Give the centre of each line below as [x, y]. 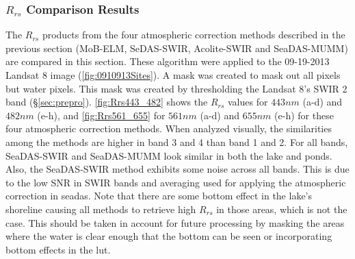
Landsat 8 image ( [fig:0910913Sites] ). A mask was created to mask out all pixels [173, 75]
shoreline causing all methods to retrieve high [101, 209]
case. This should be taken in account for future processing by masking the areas [175, 222]
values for [248, 102]
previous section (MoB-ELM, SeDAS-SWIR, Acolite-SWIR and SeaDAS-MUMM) [177, 48]
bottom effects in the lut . [58, 249]
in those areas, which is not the [282, 209]
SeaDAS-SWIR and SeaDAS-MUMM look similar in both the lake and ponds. [169, 155]
